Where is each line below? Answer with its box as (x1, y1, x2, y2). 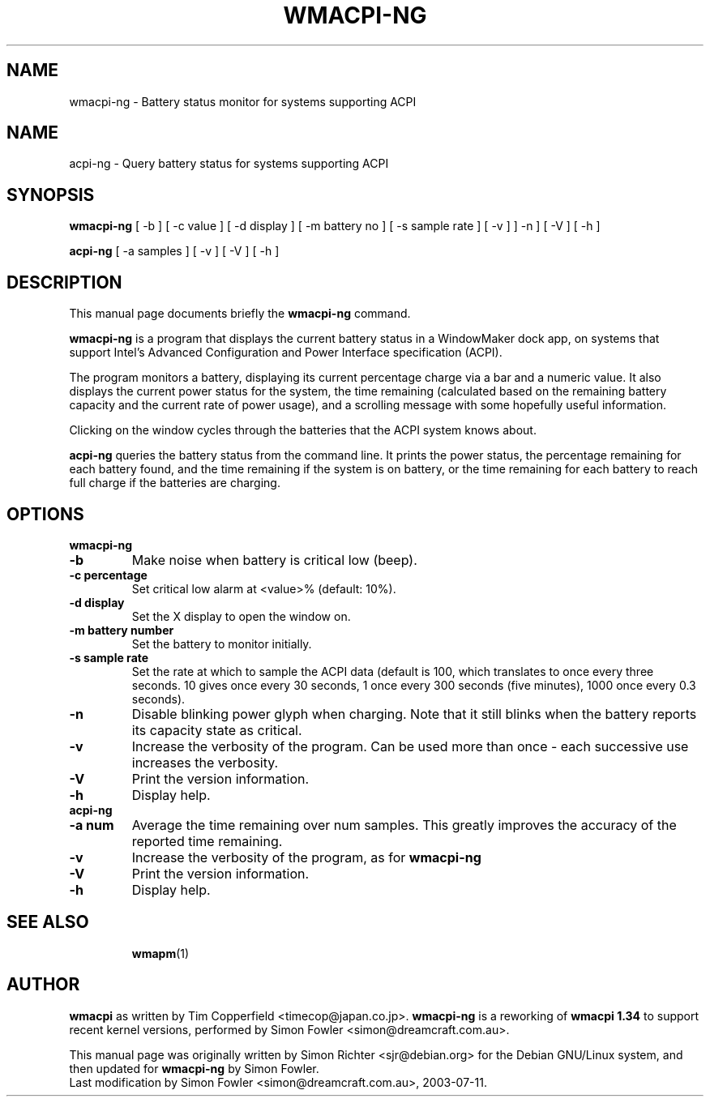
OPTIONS (6, 503, 84, 524)
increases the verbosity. (131, 754, 279, 771)
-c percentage (69, 567, 148, 582)
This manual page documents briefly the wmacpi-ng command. (69, 306, 411, 321)
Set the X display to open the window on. (131, 609, 351, 623)
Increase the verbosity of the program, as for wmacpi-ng (131, 849, 481, 866)
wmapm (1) (131, 946, 190, 960)
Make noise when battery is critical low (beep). (131, 551, 417, 568)
